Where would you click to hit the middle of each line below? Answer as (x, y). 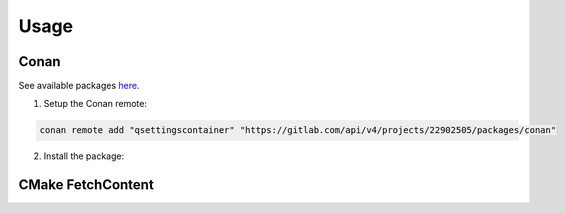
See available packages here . (79, 86)
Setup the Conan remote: (95, 104)
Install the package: (84, 156)
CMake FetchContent (86, 185)
